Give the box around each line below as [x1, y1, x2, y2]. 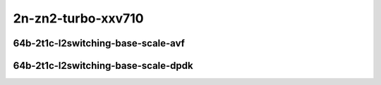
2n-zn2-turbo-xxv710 [13, 11, 144, 26]
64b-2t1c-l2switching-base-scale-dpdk [13, 60, 193, 72]
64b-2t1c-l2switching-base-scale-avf [13, 37, 185, 49]
